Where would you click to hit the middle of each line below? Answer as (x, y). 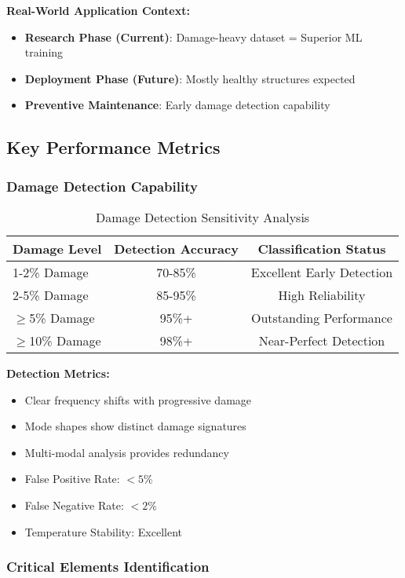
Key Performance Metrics (113, 147)
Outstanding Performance (321, 317)
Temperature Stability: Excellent (103, 531)
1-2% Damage (51, 272)
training (44, 52)
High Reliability (322, 294)
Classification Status (322, 248)
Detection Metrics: (58, 373)
